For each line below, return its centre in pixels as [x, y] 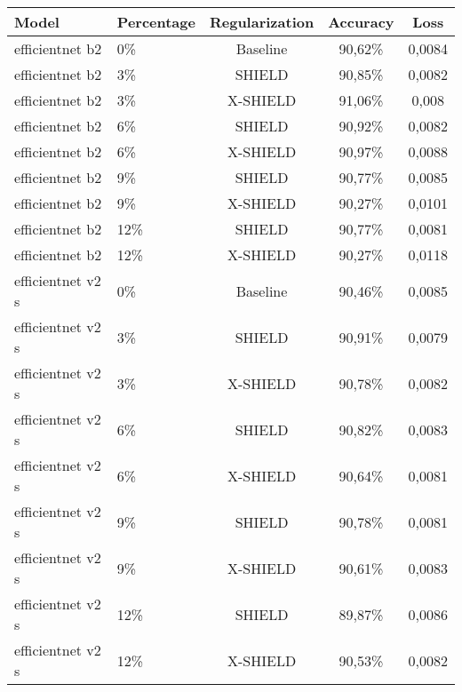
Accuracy [361, 22]
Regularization [262, 22]
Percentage [156, 22]
